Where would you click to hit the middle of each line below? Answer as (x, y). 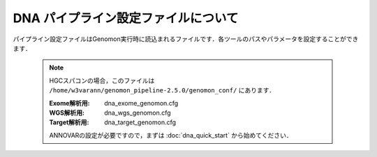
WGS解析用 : (67, 113)
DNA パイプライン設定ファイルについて (126, 18)
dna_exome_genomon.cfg (141, 103)
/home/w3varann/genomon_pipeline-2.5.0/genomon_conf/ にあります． (162, 90)
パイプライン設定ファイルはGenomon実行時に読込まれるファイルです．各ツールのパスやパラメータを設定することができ (186, 39)
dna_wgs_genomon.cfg (138, 113)
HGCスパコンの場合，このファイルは (102, 81)
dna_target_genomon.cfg (140, 122)
